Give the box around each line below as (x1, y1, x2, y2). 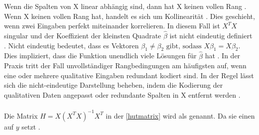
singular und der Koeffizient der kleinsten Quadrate (4, 30, 161, 40)
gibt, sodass (166, 42, 202, 50)
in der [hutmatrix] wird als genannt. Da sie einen (106, 110, 255, 121)
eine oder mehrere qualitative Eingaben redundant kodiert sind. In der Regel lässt (4, 70, 254, 80)
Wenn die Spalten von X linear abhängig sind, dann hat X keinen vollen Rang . (4, 1, 247, 11)
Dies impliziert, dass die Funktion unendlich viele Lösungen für (4, 50, 197, 61)
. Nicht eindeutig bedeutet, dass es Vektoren (4, 40, 139, 50)
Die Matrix (4, 110, 38, 121)
